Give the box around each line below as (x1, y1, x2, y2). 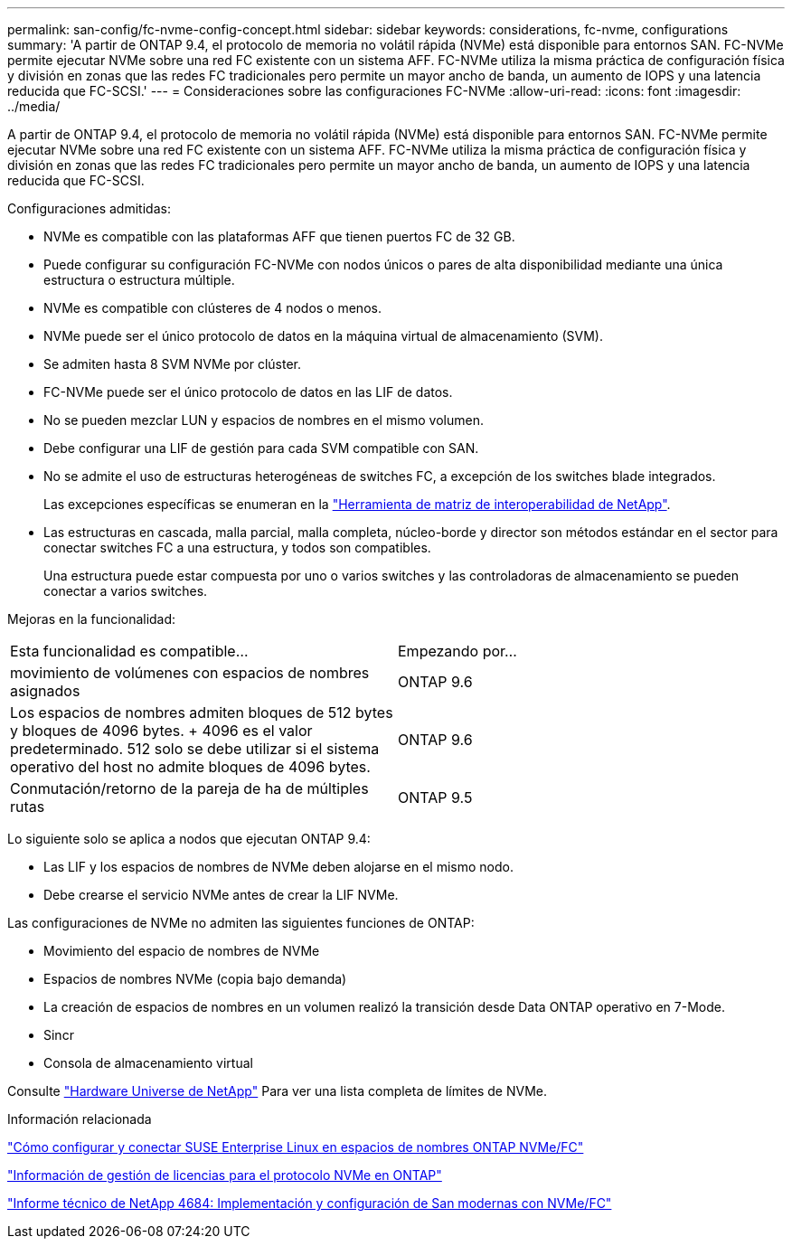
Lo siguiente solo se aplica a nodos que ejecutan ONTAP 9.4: (7, 831, 371, 846)
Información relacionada (7, 1111, 152, 1127)
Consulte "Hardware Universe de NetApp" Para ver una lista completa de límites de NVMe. (7, 1083, 547, 1099)
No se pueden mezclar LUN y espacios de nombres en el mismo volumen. (43, 412, 484, 428)
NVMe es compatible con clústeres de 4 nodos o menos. (43, 300, 382, 316)
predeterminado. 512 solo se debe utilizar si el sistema (10, 740, 380, 758)
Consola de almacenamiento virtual (43, 1055, 253, 1071)
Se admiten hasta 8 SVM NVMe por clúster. (43, 356, 302, 372)
